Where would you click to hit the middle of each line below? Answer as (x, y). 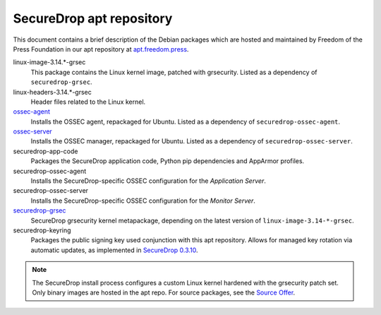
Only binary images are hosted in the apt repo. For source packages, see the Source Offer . (164, 292)
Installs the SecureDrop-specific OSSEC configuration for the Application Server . (148, 181)
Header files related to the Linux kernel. (88, 102)
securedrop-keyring (42, 230)
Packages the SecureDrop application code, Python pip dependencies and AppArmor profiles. (168, 161)
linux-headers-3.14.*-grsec (52, 92)
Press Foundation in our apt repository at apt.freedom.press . (101, 49)
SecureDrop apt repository (93, 18)
